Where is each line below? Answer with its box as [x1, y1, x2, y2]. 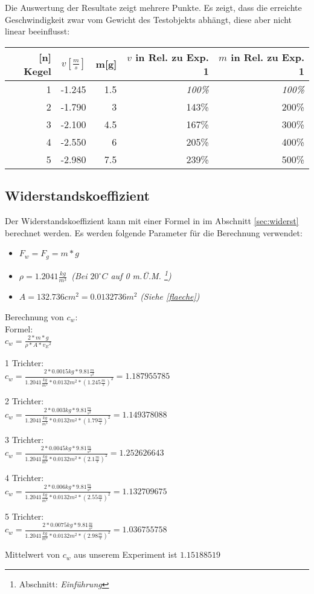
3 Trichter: [5, 433, 44, 445]
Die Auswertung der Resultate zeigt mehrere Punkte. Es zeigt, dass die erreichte [5, 1, 302, 13]
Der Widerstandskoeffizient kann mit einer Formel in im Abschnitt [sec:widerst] [5, 214, 299, 227]
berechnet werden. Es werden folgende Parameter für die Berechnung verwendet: [5, 226, 303, 239]
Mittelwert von [5, 548, 60, 561]
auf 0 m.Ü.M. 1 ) [111, 268, 171, 282]
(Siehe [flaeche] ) [140, 290, 200, 303]
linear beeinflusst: [5, 25, 70, 37]
